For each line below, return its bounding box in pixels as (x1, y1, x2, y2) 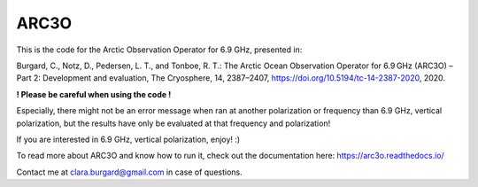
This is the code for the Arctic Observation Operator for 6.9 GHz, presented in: (16, 44, 303, 55)
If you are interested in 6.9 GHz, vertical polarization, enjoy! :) (16, 134, 241, 144)
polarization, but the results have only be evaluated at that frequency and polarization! (16, 118, 331, 129)
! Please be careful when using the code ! (16, 89, 172, 99)
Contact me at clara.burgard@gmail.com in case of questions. (16, 167, 243, 177)
